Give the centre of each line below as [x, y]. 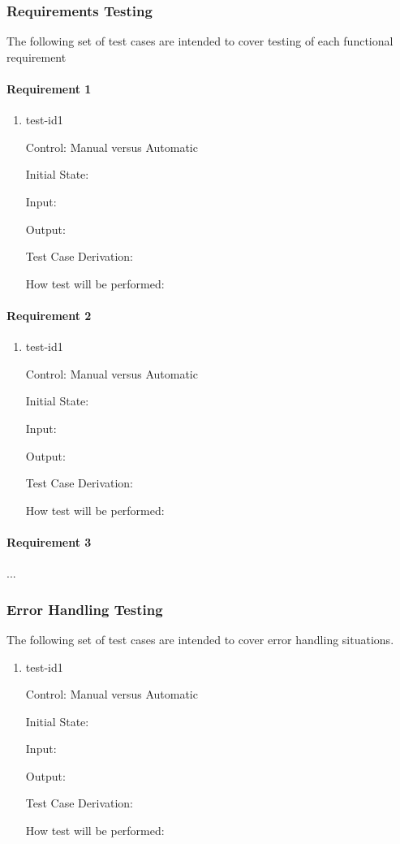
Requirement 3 [49, 541]
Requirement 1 [49, 89]
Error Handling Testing [85, 609]
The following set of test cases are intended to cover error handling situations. [200, 639]
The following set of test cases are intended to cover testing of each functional [200, 41]
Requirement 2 [49, 315]
